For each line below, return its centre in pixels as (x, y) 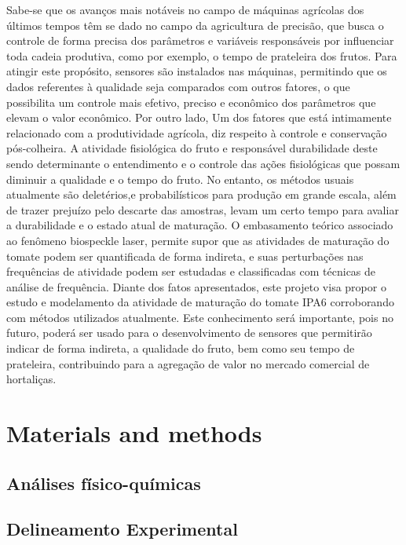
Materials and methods (134, 433)
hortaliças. (31, 379)
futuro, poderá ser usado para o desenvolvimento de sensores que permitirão (189, 333)
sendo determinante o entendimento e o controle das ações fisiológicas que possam (203, 163)
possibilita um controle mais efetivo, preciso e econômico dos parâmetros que (191, 102)
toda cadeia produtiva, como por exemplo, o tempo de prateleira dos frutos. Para (202, 55)
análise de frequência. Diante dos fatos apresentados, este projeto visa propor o (196, 286)
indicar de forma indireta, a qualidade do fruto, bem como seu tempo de (181, 348)
